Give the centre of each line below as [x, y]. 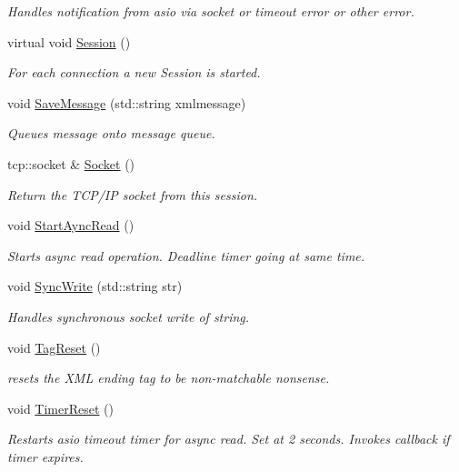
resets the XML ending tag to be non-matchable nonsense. [169, 378]
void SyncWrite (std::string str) [95, 286]
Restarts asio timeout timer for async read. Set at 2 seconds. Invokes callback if [229, 439]
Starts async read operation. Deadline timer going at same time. [186, 255]
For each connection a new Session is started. [134, 72]
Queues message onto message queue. [111, 133]
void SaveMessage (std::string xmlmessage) [127, 102]
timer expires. [45, 456]
